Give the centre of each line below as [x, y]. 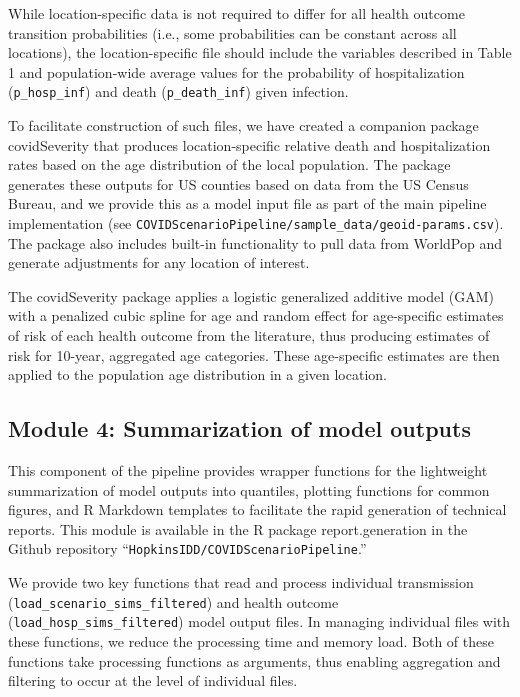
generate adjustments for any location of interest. [159, 262]
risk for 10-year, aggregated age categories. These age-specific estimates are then [254, 354]
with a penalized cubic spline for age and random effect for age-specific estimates [256, 315]
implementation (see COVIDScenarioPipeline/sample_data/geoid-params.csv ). [256, 223]
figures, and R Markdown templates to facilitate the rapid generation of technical [257, 509]
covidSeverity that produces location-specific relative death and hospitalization [249, 144]
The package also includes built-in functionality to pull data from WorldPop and [255, 242]
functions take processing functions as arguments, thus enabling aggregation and [254, 660]
